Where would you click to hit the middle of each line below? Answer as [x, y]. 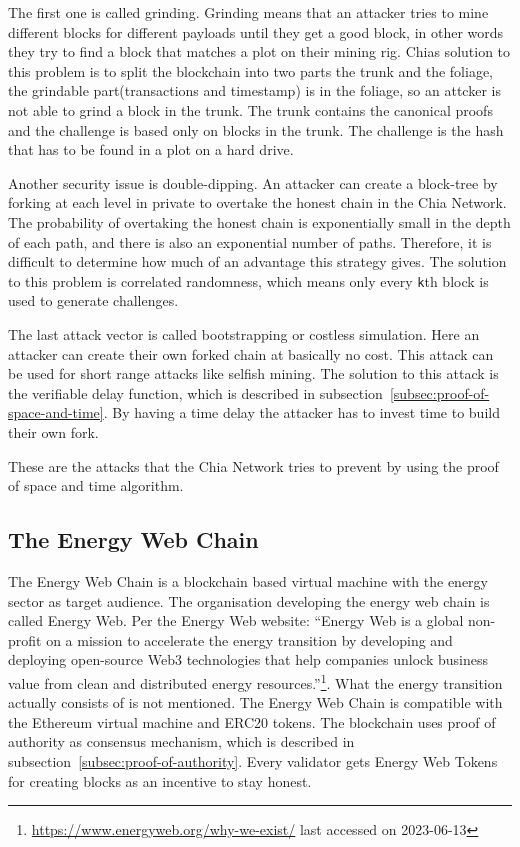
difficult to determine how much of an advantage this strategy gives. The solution [257, 261]
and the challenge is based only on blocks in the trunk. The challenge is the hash [256, 129]
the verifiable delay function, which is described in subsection [195, 392]
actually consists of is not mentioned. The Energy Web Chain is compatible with [255, 702]
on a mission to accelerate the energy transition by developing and [249, 639]
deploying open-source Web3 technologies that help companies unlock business [248, 659]
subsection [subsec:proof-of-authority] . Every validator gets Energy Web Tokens [253, 760]
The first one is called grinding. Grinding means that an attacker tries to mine [248, 12]
